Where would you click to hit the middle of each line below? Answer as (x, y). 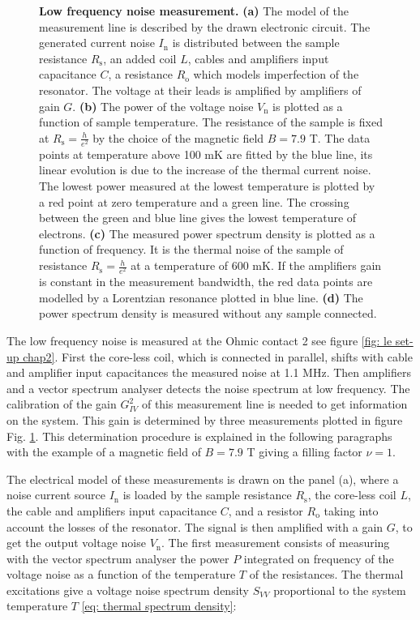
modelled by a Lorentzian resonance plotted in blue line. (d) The (201, 297)
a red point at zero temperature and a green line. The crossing (194, 201)
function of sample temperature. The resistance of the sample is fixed (211, 122)
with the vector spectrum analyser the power (118, 558)
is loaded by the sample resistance (207, 495)
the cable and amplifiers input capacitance (112, 510)
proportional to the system (340, 590)
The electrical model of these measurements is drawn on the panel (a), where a (203, 479)
